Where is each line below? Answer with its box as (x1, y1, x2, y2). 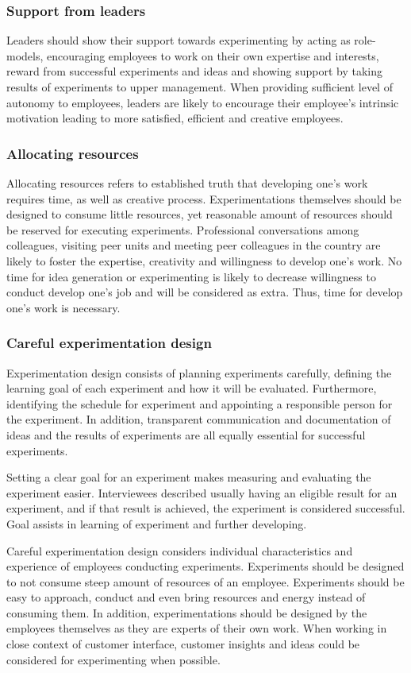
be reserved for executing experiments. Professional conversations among (6, 221, 359, 238)
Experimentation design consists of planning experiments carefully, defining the (6, 364, 392, 381)
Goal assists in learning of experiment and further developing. (6, 515, 307, 532)
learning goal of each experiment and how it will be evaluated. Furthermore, (6, 380, 377, 396)
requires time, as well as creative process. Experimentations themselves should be (6, 190, 401, 207)
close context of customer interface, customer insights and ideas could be (6, 636, 360, 652)
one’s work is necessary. (6, 299, 121, 315)
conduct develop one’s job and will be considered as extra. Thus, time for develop (6, 284, 403, 300)
